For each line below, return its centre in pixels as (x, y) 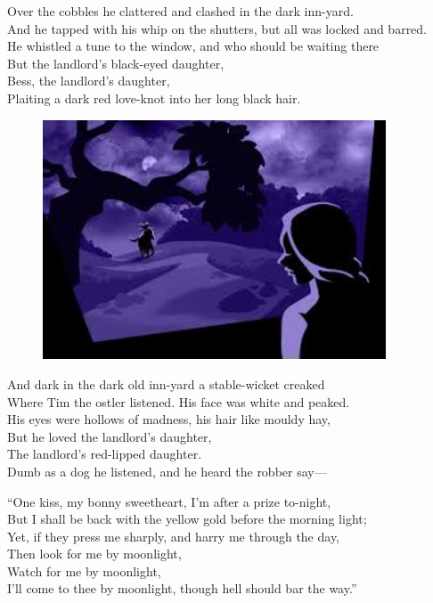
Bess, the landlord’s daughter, (89, 81)
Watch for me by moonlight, (84, 570)
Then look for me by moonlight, (94, 554)
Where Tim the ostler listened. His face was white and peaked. (179, 401)
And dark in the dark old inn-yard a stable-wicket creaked (166, 383)
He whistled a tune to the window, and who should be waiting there (193, 46)
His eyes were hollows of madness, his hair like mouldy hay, (169, 419)
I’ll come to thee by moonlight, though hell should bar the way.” (182, 588)
